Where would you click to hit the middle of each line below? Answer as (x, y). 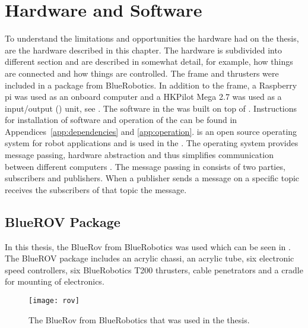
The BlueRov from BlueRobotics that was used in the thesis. (139, 319)
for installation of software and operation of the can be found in (121, 120)
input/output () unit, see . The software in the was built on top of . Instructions (151, 108)
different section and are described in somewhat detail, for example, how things (149, 61)
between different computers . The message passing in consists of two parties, (145, 166)
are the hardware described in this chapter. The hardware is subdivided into (143, 50)
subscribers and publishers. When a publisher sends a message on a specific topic (152, 178)
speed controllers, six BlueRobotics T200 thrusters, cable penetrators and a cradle (154, 269)
